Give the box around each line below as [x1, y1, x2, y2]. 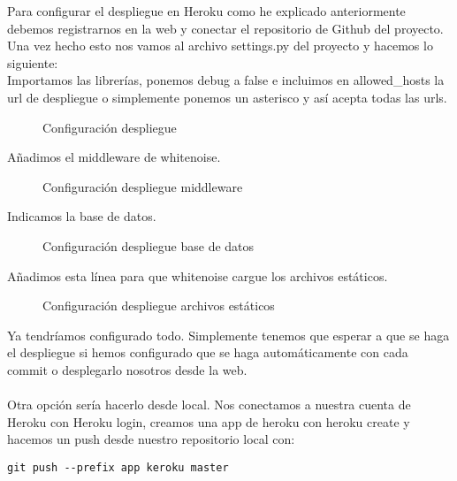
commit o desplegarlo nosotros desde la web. [7, 360, 248, 378]
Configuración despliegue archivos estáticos [42, 296, 275, 315]
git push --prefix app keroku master [7, 461, 229, 474]
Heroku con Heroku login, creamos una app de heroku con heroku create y [7, 412, 410, 431]
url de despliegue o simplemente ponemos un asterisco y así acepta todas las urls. [7, 88, 447, 106]
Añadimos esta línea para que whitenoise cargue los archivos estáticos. [7, 266, 388, 285]
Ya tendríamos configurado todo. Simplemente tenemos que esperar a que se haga [7, 325, 450, 344]
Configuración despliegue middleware [42, 177, 243, 195]
